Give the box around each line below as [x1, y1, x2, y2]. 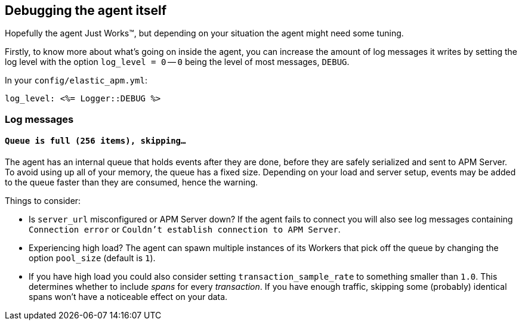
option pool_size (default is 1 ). [29, 253, 156, 264]
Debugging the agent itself [5, 3, 167, 18]
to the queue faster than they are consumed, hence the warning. [5, 177, 258, 188]
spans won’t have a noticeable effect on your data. [29, 292, 228, 302]
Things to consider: [5, 196, 81, 206]
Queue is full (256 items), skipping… [5, 136, 186, 146]
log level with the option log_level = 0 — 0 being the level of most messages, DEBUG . [5, 57, 350, 67]
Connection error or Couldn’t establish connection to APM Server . [29, 224, 341, 235]
